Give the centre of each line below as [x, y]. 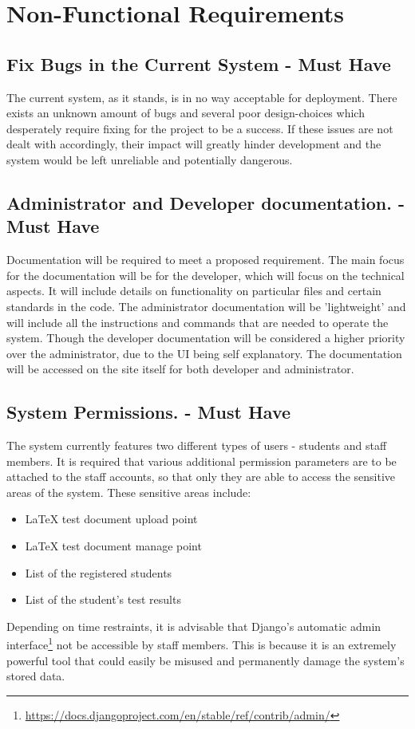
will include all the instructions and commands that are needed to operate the [198, 322]
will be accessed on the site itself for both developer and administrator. [180, 369]
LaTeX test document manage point [113, 546]
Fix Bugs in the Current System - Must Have [199, 63]
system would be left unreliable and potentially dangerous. [150, 159]
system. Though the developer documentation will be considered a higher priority [206, 338]
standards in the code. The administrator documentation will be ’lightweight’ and [206, 306]
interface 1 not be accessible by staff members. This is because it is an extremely [202, 644]
